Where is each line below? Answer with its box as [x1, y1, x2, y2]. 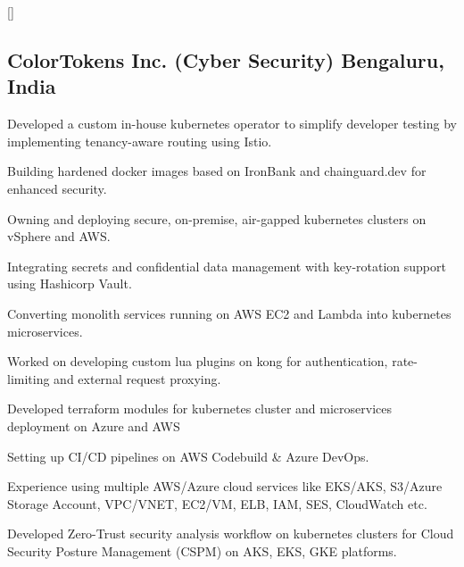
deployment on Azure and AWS [7, 416, 180, 435]
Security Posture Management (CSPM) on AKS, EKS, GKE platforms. [7, 541, 397, 560]
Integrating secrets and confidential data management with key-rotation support [7, 256, 446, 275]
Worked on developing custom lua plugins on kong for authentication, [7, 352, 388, 371]
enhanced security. [7, 179, 107, 197]
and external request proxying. [54, 369, 221, 388]
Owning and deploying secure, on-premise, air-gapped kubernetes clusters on [7, 209, 427, 228]
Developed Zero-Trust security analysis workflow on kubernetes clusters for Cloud [7, 524, 454, 543]
